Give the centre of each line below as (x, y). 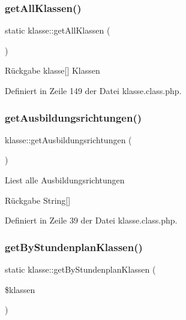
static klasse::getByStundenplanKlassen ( (80, 269)
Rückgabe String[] (38, 200)
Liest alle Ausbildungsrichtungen (65, 180)
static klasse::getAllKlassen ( (58, 30)
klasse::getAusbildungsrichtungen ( (68, 139)
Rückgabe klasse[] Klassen (52, 70)
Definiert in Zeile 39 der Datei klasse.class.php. (91, 220)
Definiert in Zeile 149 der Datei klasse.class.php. (93, 90)
